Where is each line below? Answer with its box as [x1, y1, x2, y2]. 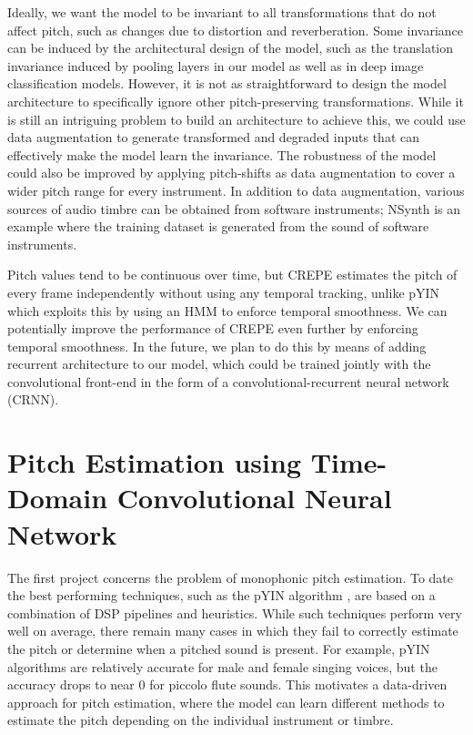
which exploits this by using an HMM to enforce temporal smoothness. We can [7, 301, 448, 320]
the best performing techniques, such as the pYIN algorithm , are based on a [7, 586, 436, 605]
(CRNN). [7, 390, 59, 409]
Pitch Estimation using [7, 444, 301, 481]
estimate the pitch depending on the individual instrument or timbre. [7, 710, 394, 730]
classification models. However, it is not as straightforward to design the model [7, 74, 447, 93]
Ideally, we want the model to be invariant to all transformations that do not [7, 3, 437, 21]
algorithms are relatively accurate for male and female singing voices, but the [7, 657, 438, 676]
